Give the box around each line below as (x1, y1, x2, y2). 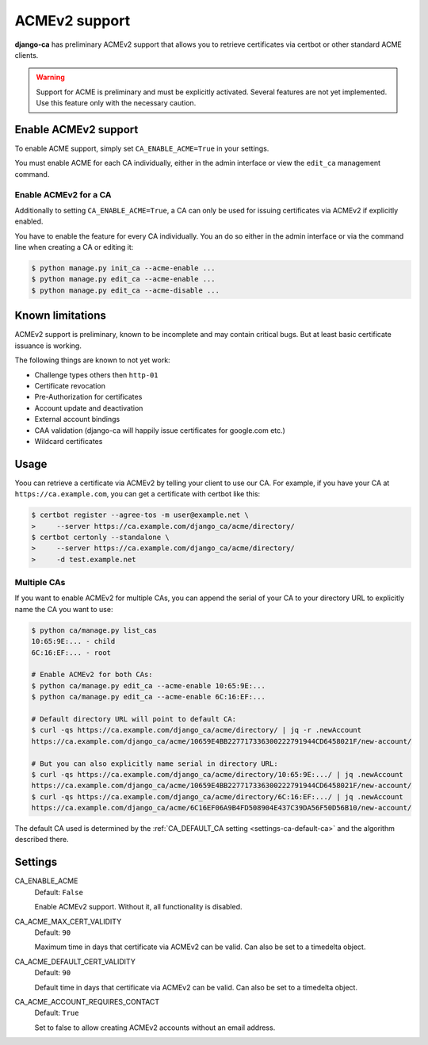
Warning (36, 72, 65, 82)
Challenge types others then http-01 (34, 369, 159, 380)
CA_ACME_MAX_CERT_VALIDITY (14, 917, 122, 926)
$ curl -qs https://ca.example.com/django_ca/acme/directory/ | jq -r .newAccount (31, 725, 362, 735)
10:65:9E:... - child (31, 637, 116, 646)
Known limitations (14, 309, 106, 323)
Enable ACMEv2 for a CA (14, 189, 112, 200)
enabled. (14, 216, 44, 226)
